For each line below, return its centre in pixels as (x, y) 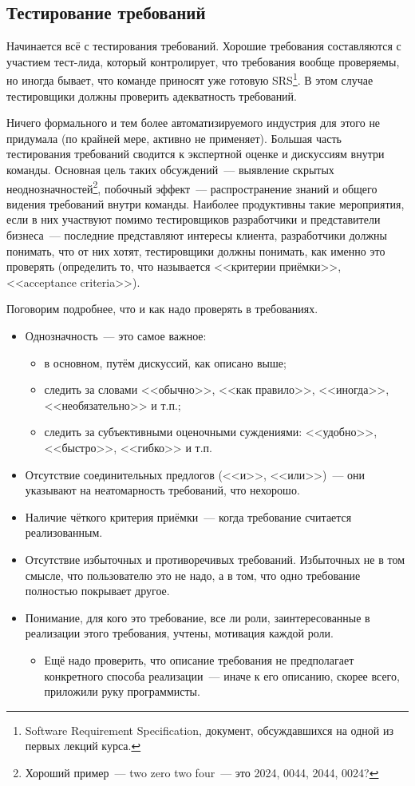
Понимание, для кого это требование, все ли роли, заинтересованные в (198, 617)
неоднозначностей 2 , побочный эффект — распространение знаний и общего (192, 187)
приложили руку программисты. (122, 691)
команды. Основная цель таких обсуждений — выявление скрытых (170, 170)
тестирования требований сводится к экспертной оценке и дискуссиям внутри (196, 154)
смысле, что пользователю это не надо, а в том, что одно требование (193, 575)
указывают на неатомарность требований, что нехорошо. (162, 490)
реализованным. (64, 532)
